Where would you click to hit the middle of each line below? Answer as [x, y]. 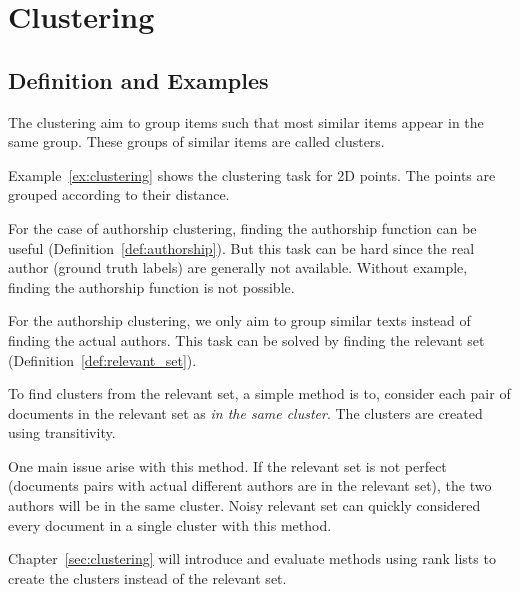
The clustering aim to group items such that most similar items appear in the [246, 121]
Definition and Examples [138, 79]
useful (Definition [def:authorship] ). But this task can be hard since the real [241, 247]
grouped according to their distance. [119, 194]
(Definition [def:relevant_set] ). [102, 359]
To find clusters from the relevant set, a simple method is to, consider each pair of [259, 393]
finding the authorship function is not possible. [151, 286]
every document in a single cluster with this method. [170, 524]
